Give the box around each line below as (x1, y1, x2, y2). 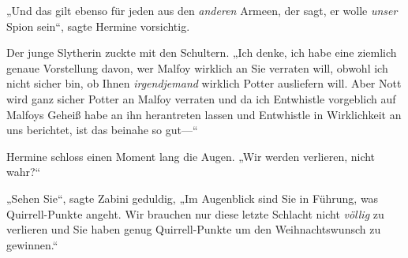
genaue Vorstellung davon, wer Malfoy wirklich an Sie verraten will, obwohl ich (6, 59, 388, 76)
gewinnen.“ (6, 236, 58, 252)
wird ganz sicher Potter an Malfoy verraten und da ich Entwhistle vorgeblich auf (6, 90, 396, 107)
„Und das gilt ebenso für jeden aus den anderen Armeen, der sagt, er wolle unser (6, 2, 398, 18)
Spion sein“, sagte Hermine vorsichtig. (6, 17, 190, 34)
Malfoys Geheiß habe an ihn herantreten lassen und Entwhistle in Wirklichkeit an (6, 106, 402, 122)
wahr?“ (6, 163, 41, 180)
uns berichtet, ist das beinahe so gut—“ (6, 122, 198, 138)
